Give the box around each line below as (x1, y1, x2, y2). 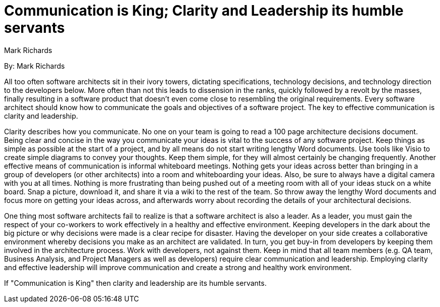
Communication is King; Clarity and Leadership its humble (4, 2, 404, 19)
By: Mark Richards (4, 61, 65, 70)
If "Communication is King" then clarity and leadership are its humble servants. (4, 278, 267, 287)
